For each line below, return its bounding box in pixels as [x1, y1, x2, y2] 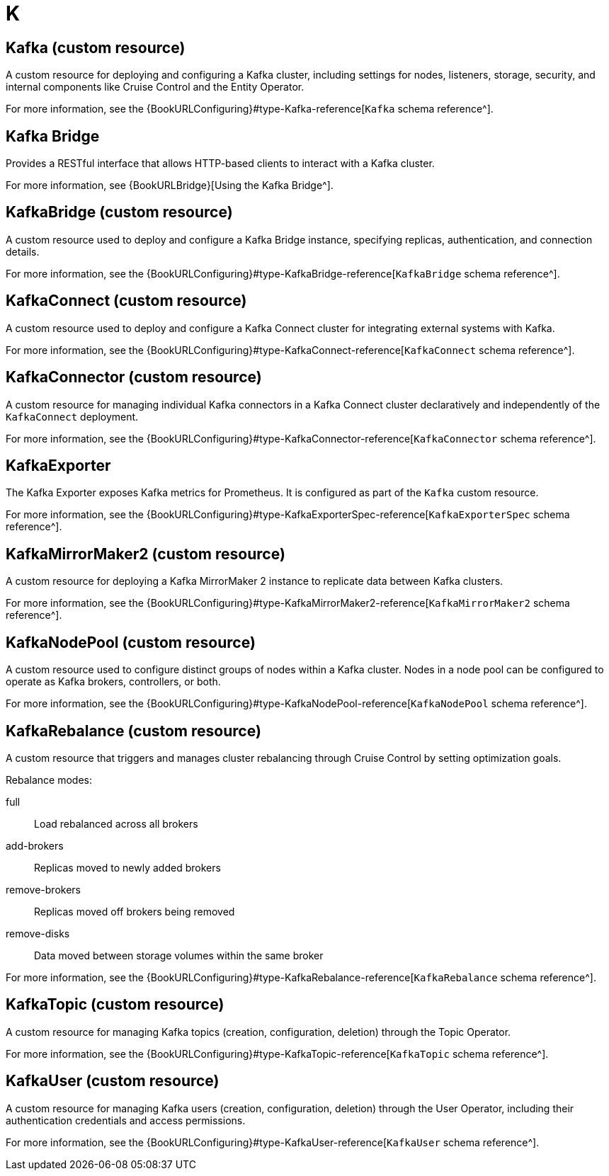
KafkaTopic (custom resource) [6, 995, 224, 1014]
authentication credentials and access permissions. [6, 1114, 246, 1126]
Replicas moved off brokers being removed [34, 905, 235, 918]
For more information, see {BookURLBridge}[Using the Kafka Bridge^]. [6, 179, 334, 192]
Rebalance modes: [6, 773, 92, 786]
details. [6, 245, 40, 258]
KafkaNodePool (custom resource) [6, 633, 256, 651]
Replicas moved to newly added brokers [34, 861, 221, 874]
